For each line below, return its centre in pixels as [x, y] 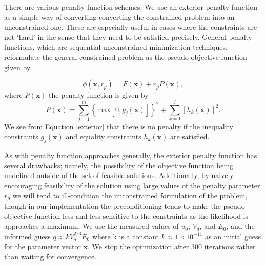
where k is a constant [126, 236]
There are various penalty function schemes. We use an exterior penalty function [131, 7]
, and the [240, 226]
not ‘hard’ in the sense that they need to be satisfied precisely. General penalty [128, 37]
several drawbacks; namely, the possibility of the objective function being [119, 165]
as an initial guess [233, 236]
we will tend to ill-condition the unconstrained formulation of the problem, [130, 195]
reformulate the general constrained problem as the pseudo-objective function [126, 57]
